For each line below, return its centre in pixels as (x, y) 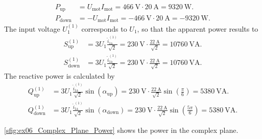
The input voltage (32, 28)
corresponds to (104, 28)
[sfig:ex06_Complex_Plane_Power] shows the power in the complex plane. (121, 130)
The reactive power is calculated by (59, 76)
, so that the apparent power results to (198, 28)
